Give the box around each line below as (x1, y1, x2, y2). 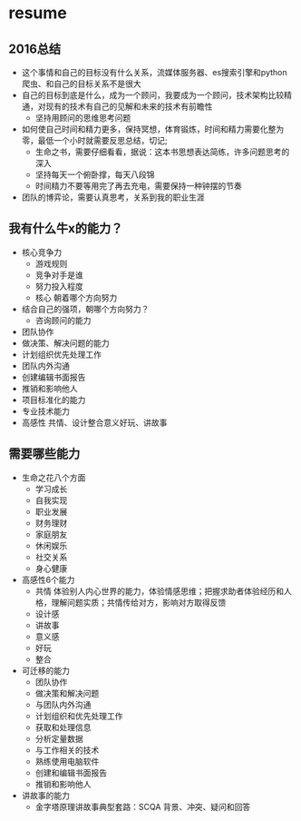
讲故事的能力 (21, 789, 70, 801)
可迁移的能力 (21, 665, 70, 676)
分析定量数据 (34, 733, 83, 744)
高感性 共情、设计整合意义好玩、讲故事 (21, 417, 168, 428)
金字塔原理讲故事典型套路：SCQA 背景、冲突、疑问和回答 (34, 801, 251, 812)
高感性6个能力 (21, 574, 75, 585)
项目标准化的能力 (21, 394, 86, 405)
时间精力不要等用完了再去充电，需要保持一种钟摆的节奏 (34, 181, 242, 191)
